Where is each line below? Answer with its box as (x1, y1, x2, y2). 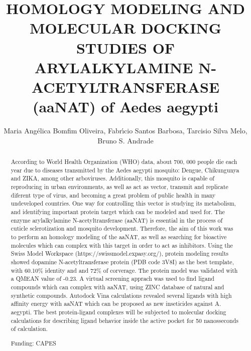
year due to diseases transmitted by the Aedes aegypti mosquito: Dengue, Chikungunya (11, 165, 239, 174)
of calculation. (11, 324, 48, 333)
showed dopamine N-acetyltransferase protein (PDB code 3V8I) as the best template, (11, 257, 234, 266)
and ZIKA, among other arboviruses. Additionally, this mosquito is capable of (11, 174, 214, 183)
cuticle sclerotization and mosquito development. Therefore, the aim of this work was (11, 224, 233, 233)
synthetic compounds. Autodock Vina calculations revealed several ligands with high (11, 291, 232, 299)
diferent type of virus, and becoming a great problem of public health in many (11, 191, 216, 199)
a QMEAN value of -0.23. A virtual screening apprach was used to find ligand (11, 274, 214, 283)
